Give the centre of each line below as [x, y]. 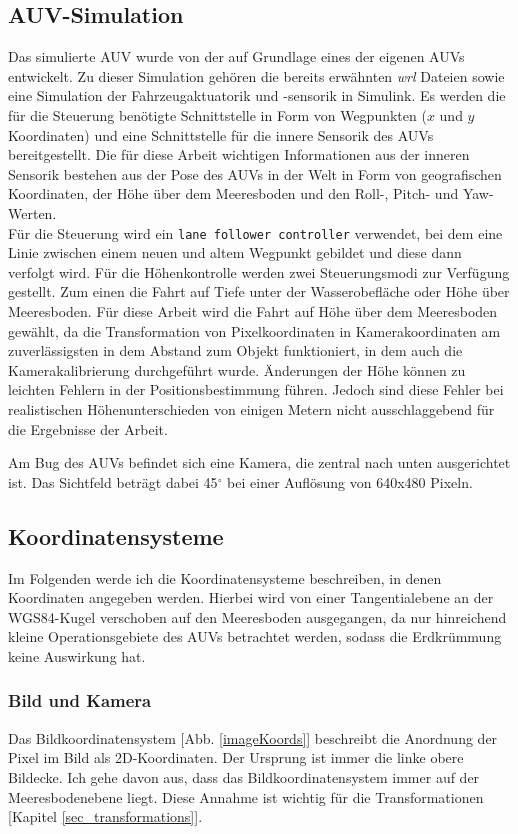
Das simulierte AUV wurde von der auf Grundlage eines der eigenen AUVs [236, 56]
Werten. [32, 212]
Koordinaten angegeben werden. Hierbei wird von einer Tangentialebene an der [251, 597]
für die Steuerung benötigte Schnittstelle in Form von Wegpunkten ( [217, 114]
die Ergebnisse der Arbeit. [88, 428]
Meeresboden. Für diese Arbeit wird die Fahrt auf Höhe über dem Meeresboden [253, 310]
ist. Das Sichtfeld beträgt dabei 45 [113, 481]
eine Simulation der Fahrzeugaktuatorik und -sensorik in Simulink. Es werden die [257, 95]
